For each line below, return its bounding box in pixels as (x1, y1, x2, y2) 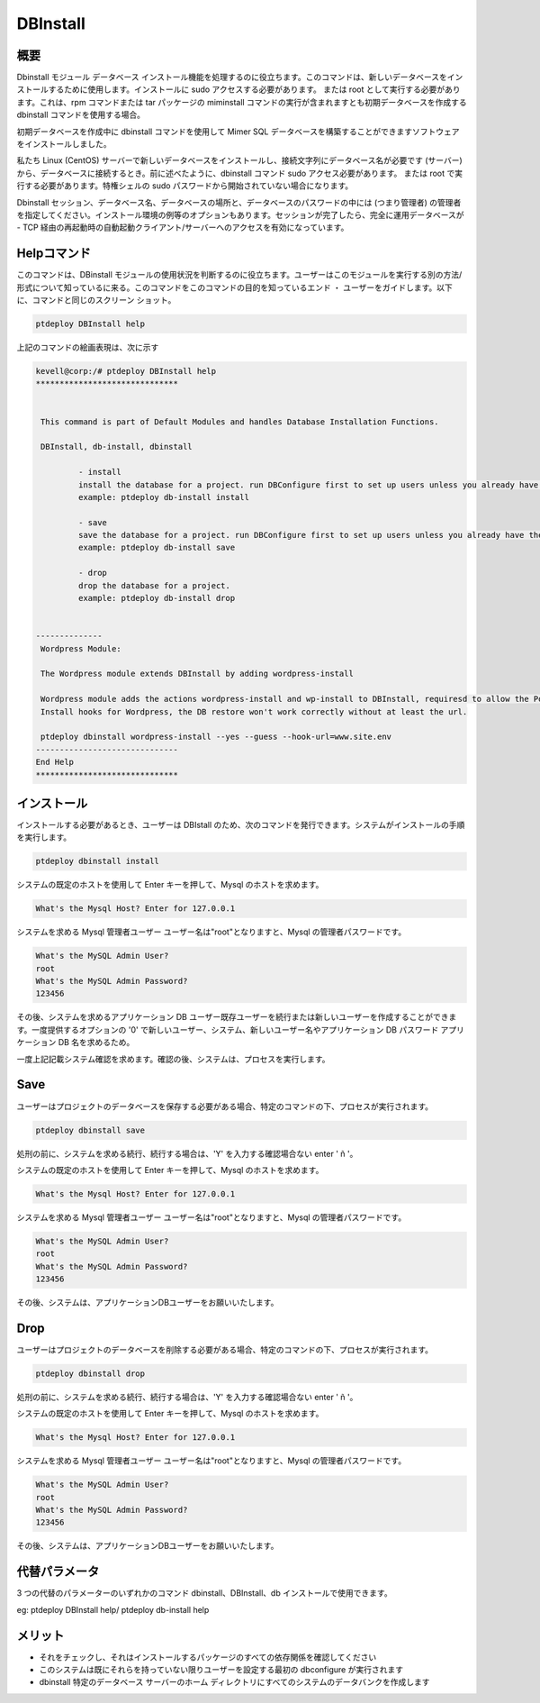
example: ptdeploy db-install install (77, 492, 249, 502)
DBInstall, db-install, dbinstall (40, 442, 193, 452)
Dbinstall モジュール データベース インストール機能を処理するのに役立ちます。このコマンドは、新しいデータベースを (16, 72, 447, 83)
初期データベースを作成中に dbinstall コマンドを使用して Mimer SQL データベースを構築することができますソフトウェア (16, 126, 460, 137)
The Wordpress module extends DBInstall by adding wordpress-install (40, 669, 355, 679)
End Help (35, 757, 75, 768)
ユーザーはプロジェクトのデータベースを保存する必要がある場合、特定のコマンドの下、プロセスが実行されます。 (16, 1100, 434, 1112)
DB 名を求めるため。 (58, 1037, 135, 1048)
